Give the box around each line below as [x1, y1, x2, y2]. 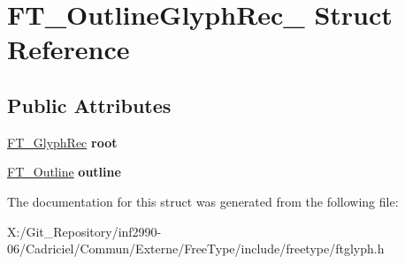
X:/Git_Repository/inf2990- [7, 222, 162, 240]
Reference [7, 31, 130, 67]
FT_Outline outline [7, 162, 121, 181]
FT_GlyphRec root [7, 132, 118, 151]
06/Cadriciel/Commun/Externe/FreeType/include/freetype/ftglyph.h [7, 239, 385, 258]
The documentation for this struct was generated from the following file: [7, 192, 399, 210]
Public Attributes [7, 91, 172, 118]
